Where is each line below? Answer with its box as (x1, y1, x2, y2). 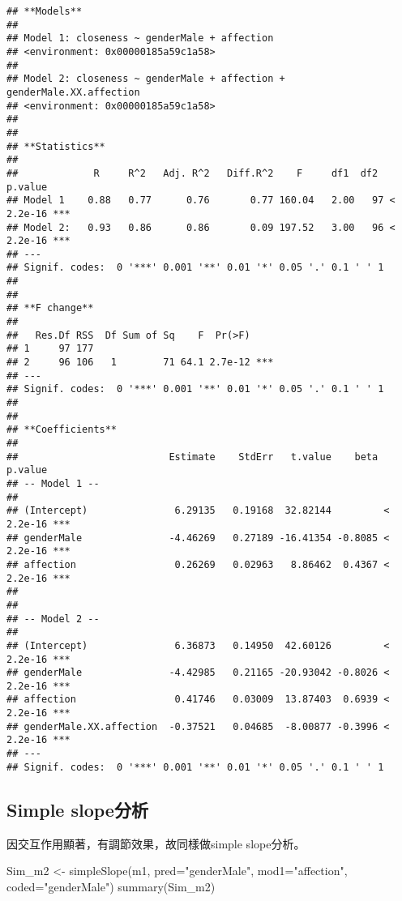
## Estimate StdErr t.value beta (6, 450, 378, 463)
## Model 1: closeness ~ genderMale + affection (6, 32, 274, 45)
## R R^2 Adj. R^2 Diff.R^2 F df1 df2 (6, 167, 378, 179)
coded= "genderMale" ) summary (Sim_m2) (6, 878, 216, 895)
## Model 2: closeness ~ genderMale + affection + (6, 73, 285, 85)
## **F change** (6, 302, 94, 314)
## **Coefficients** (6, 424, 118, 436)
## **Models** (6, 6, 83, 17)
